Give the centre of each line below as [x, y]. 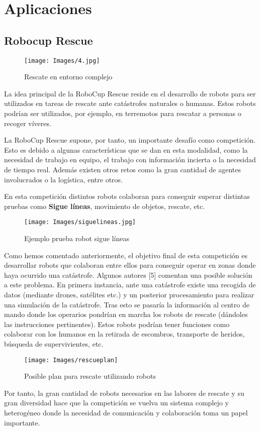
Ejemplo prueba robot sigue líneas [77, 238]
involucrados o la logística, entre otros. [64, 179]
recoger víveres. [28, 123]
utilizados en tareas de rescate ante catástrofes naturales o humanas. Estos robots [130, 103]
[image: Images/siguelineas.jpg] [80, 222]
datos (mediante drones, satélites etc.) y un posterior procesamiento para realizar [129, 294]
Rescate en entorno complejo [68, 77]
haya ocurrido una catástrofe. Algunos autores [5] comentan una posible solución [128, 275]
